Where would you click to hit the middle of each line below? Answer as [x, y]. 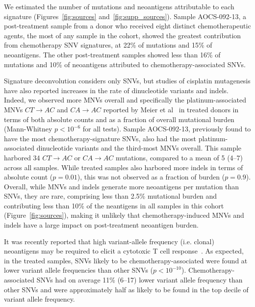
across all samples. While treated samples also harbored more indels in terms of [124, 167]
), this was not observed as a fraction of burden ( [151, 177]
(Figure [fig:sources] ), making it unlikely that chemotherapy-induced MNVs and [124, 215]
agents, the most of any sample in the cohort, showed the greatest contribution [123, 35]
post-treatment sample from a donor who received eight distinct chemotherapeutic [127, 26]
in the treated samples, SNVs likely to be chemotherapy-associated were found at [126, 260]
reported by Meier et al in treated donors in [171, 109]
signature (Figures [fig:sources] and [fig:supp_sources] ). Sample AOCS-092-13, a [125, 16]
